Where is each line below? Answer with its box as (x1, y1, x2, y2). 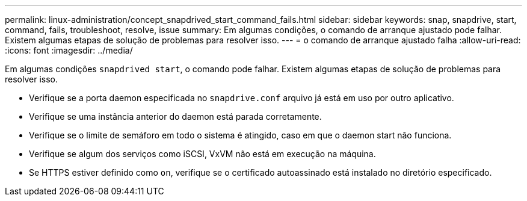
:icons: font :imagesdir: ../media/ (5, 45, 133, 55)
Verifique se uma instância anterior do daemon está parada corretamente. (29, 111, 322, 122)
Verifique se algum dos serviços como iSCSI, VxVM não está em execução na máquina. (29, 149, 376, 159)
